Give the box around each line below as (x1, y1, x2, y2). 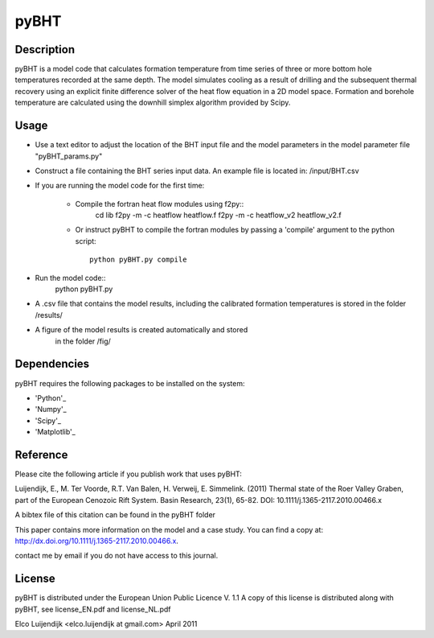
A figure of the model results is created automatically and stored (35, 325, 248, 335)
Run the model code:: (35, 273, 106, 282)
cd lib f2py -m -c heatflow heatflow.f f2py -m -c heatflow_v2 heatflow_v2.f (95, 210, 342, 220)
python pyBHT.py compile (89, 255, 187, 265)
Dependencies (14, 357, 90, 371)
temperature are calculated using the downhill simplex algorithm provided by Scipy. (14, 97, 291, 108)
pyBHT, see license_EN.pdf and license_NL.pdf (14, 604, 171, 614)
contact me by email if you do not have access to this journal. (14, 551, 219, 561)
